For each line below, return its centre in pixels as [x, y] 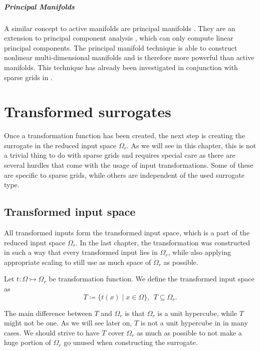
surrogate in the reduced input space [60, 145]
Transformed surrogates [88, 111]
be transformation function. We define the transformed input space [152, 279]
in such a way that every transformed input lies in [81, 252]
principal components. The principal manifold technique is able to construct [121, 47]
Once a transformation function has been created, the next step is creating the [125, 135]
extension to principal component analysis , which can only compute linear [119, 38]
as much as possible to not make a [189, 332]
